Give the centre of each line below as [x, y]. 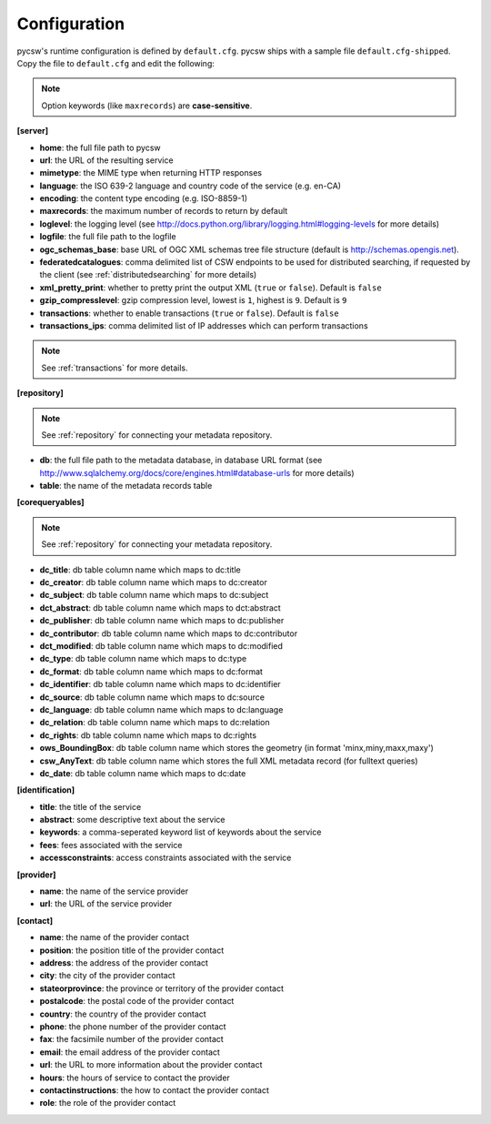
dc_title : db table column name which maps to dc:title [140, 570]
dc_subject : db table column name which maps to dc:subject [154, 595]
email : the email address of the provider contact [130, 1052]
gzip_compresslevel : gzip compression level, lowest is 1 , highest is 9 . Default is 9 [193, 300]
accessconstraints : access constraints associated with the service [165, 858]
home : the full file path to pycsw [100, 147]
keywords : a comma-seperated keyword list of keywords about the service [180, 832]
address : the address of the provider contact [124, 962]
